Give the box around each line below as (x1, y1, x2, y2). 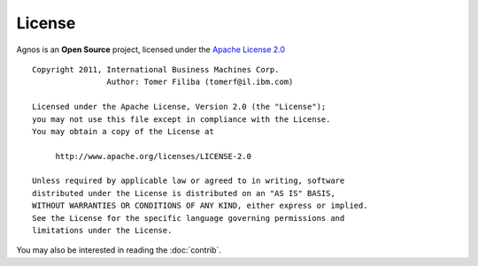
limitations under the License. (32, 225, 173, 236)
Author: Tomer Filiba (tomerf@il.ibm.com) (106, 77, 294, 87)
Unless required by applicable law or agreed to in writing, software (32, 176, 345, 186)
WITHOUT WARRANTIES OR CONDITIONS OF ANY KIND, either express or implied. (32, 201, 368, 211)
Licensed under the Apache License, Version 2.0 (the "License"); (32, 102, 327, 112)
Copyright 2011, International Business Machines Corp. (32, 65, 280, 74)
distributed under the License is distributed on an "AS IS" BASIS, (32, 188, 335, 198)
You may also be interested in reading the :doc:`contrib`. (16, 245, 221, 255)
